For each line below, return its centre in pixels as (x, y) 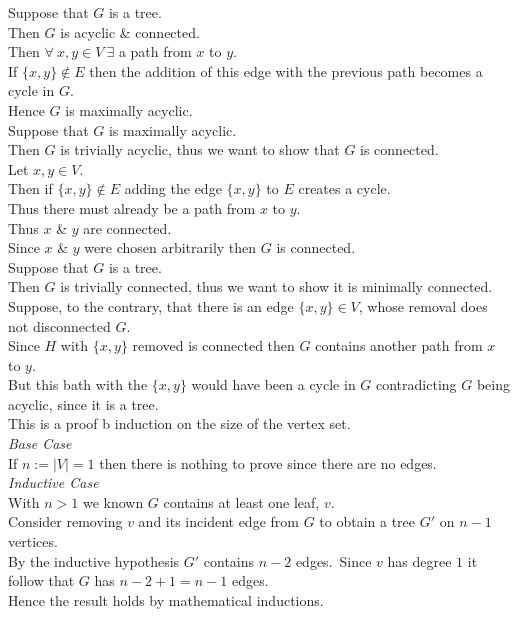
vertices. (33, 541)
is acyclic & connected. (130, 31)
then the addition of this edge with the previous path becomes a (286, 70)
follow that (41, 580)
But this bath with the (78, 384)
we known (113, 501)
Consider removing (65, 521)
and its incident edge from (218, 521)
